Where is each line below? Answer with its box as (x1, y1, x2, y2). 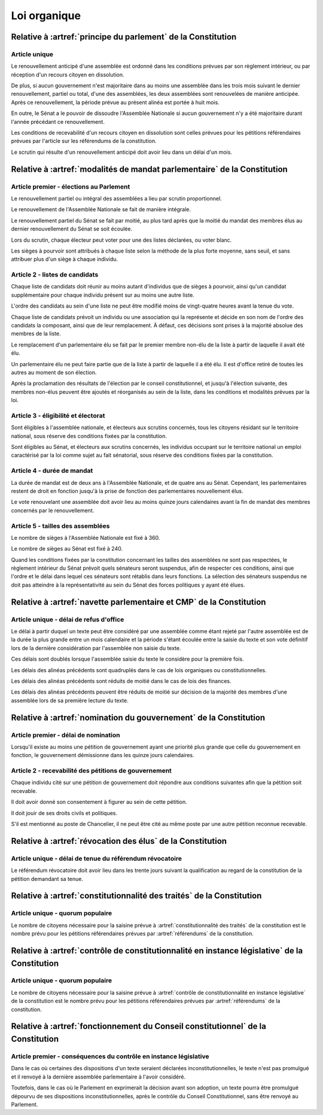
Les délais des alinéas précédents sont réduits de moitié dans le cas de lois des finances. (11, 677, 231, 685)
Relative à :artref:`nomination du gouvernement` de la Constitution (11, 712, 266, 722)
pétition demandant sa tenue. (11, 875, 84, 882)
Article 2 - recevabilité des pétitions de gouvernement (11, 767, 172, 775)
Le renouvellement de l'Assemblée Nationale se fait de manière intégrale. (11, 206, 191, 213)
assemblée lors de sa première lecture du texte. (11, 697, 129, 704)
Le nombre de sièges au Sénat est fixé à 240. (11, 545, 123, 552)
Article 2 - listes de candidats (11, 271, 99, 279)
